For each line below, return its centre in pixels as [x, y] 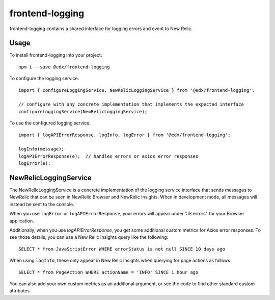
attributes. [20, 291]
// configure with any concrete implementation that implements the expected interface [131, 104]
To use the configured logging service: [50, 123]
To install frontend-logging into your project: [56, 55]
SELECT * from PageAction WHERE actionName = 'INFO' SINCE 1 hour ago [108, 272]
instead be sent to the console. [42, 204]
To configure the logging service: [44, 79]
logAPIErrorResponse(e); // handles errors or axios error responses [108, 156]
